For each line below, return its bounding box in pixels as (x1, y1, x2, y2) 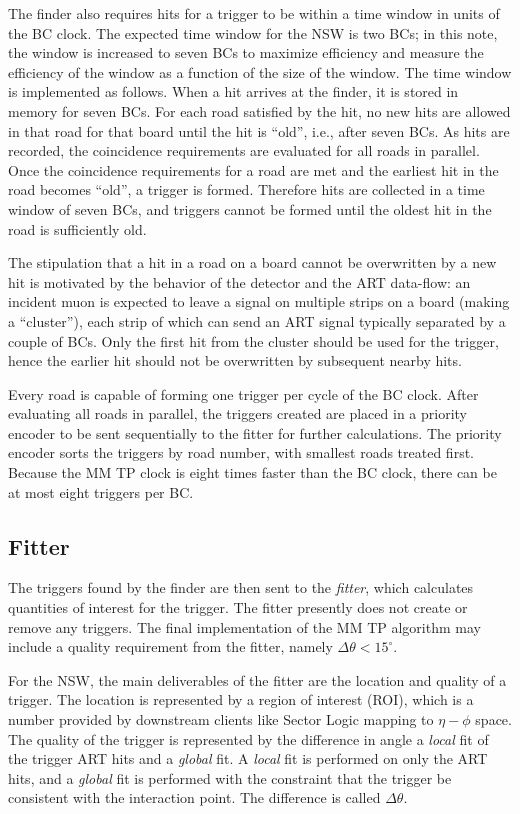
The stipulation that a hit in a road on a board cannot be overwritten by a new (8, 252, 497, 273)
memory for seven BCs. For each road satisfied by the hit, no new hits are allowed (8, 100, 511, 121)
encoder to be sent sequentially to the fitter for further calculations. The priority (8, 422, 502, 443)
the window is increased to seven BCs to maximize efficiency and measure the (8, 42, 484, 63)
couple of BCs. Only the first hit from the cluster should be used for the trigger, (8, 330, 499, 351)
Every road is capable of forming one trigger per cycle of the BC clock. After (8, 383, 479, 404)
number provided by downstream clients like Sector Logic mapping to (8, 709, 434, 730)
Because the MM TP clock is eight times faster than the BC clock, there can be (8, 462, 497, 483)
